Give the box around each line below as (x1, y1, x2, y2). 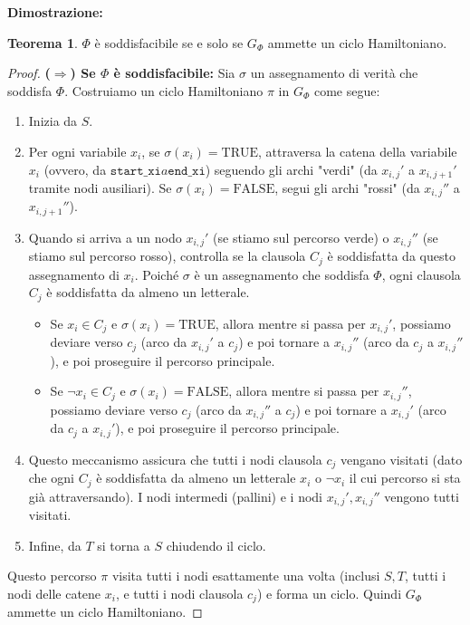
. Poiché (134, 264, 179, 284)
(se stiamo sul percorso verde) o (213, 227, 389, 246)
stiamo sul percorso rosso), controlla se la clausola (28, 246, 306, 265)
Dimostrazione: (7, 3, 103, 21)
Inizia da (28, 111, 78, 130)
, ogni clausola (381, 264, 461, 284)
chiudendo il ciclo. (166, 535, 266, 554)
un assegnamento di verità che (250, 63, 418, 82)
